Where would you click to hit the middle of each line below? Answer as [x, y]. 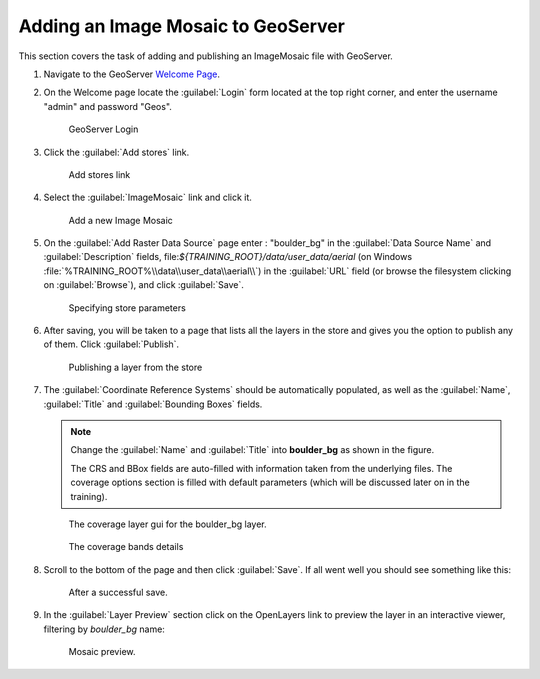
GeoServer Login [103, 129]
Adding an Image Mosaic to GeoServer [181, 26]
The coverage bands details [126, 547]
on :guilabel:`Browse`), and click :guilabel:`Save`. [143, 285]
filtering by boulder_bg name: [104, 629]
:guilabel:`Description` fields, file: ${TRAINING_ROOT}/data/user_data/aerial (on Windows [228, 257]
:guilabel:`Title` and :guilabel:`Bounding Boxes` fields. [153, 404]
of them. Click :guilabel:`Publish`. [111, 344]
